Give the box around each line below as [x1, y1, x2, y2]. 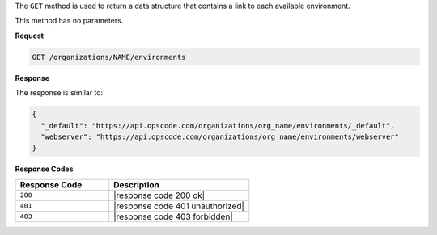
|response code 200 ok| [113, 190, 206, 201]
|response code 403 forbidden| [113, 211, 234, 222]
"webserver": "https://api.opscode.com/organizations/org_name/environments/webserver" [40, 132, 400, 141]
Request [15, 31, 45, 40]
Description [113, 178, 159, 190]
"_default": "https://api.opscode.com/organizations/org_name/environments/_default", [40, 121, 396, 130]
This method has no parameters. [15, 16, 124, 26]
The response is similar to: [15, 88, 104, 98]
